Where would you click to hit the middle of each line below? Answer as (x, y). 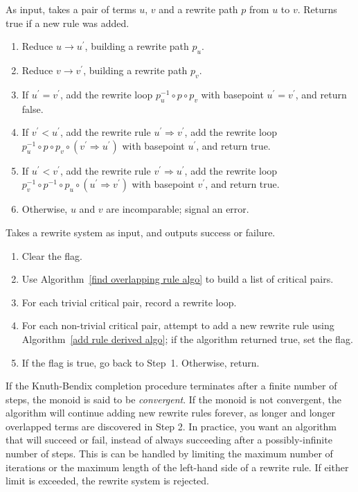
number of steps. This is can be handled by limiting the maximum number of (169, 454)
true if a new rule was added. (68, 23)
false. (33, 108)
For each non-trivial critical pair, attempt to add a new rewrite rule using (178, 325)
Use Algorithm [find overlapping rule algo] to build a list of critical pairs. (178, 279)
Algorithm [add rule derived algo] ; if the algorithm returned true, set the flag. (187, 339)
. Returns (317, 9)
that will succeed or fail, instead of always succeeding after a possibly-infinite (169, 440)
